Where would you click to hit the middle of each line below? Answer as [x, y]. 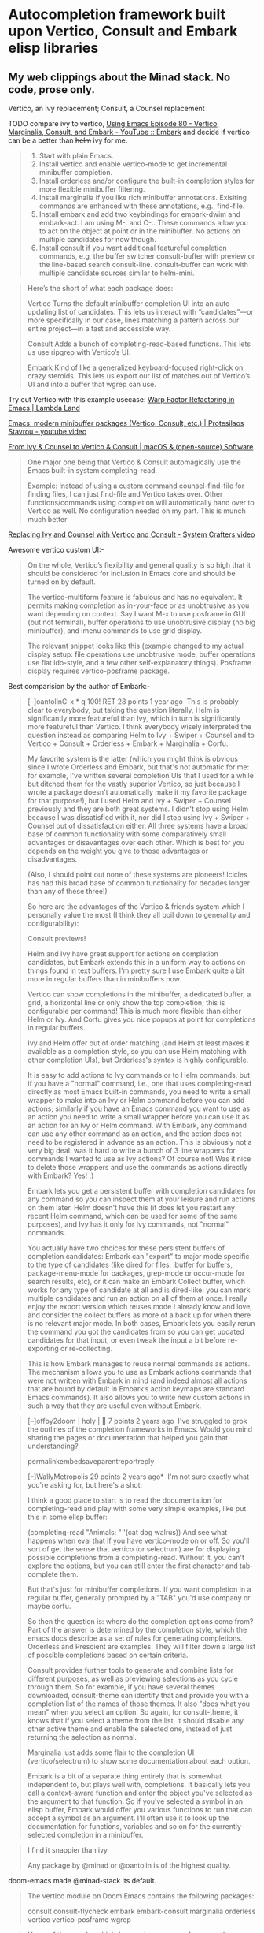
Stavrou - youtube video [48, 432]
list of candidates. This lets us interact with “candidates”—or [156, 312]
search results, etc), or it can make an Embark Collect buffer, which [136, 1281]
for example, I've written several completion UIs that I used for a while [140, 775]
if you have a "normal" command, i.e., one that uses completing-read [139, 1083]
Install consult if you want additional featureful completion [133, 248]
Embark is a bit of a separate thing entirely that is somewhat [125, 1776]
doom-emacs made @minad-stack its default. [82, 1881]
